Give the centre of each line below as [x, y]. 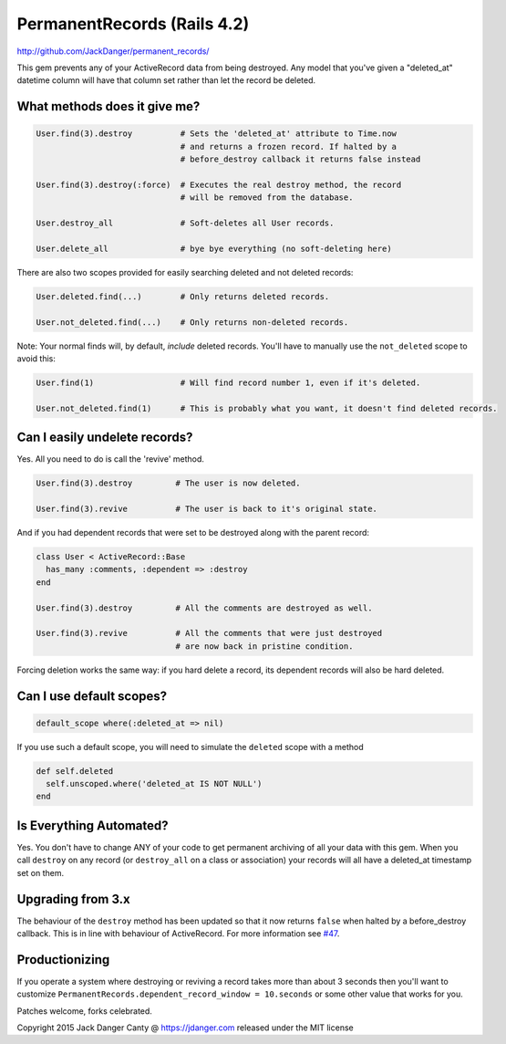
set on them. [40, 872]
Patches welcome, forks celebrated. [84, 1011]
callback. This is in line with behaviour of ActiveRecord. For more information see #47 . [178, 934]
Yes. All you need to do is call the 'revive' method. [111, 459]
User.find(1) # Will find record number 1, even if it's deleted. [228, 382]
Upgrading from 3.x [74, 899]
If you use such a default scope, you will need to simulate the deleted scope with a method [190, 746]
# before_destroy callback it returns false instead [300, 159]
